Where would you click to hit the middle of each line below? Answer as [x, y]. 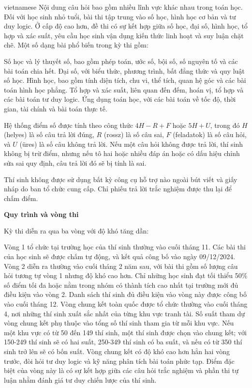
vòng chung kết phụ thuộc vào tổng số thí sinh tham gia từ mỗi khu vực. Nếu [119, 323]
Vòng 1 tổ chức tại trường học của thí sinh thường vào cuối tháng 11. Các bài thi [125, 247]
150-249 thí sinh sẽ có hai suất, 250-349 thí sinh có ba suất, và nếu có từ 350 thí [123, 342]
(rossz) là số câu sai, [134, 134]
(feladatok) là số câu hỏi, [210, 134]
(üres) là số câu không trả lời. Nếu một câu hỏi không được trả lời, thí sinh [131, 144]
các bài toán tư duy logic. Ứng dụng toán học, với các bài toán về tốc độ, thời [120, 99]
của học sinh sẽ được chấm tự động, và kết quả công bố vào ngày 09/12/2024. [120, 256]
